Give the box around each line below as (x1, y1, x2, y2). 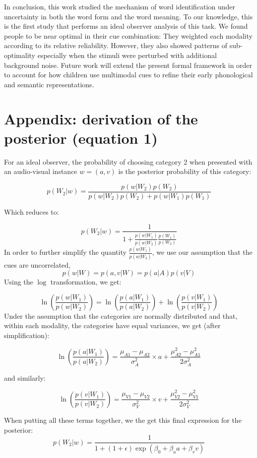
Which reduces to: (4, 206, 59, 217)
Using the (4, 277, 33, 287)
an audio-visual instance (4, 166, 77, 176)
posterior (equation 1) (4, 127, 158, 148)
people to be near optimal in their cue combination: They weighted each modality (4, 30, 253, 41)
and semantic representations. (4, 79, 94, 89)
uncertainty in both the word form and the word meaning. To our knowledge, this (4, 11, 253, 21)
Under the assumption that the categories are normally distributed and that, (4, 310, 238, 321)
